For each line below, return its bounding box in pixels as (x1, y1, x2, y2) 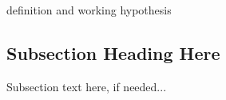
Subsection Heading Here (6, 40, 220, 65)
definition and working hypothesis (6, 2, 172, 18)
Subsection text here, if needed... (6, 78, 167, 94)
